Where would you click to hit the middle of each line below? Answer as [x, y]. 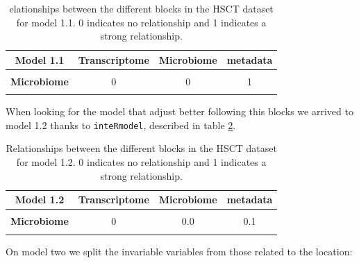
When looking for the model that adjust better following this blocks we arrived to [179, 111]
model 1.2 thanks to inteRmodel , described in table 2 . [121, 125]
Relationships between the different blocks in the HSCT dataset [141, 148]
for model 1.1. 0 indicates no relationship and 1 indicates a [141, 22]
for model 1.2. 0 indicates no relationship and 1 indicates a [141, 162]
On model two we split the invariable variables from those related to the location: [179, 251]
